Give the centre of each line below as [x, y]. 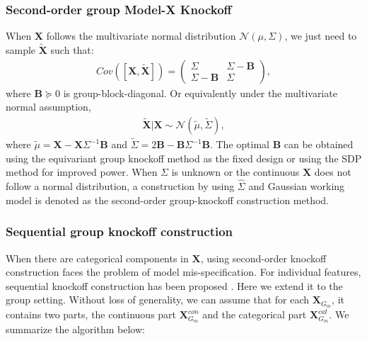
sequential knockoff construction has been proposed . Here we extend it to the [174, 285]
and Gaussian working [297, 186]
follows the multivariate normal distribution [141, 36]
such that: [72, 50]
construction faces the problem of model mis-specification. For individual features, [183, 272]
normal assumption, [48, 107]
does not [333, 172]
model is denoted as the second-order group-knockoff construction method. [168, 200]
